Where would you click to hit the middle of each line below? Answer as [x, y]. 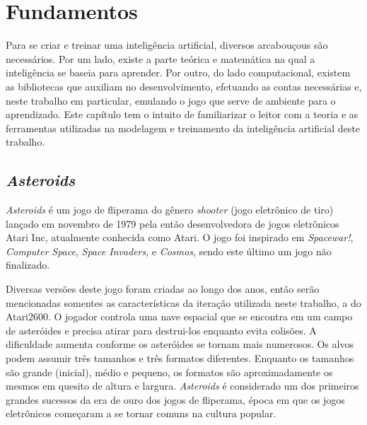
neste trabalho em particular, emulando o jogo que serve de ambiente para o [171, 100]
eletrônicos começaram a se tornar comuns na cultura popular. [141, 413]
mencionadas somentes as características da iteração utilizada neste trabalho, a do [183, 302]
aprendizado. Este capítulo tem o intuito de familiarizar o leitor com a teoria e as [182, 114]
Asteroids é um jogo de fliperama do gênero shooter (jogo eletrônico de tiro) [170, 210]
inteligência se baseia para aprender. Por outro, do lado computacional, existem [178, 72]
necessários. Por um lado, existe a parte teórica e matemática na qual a [161, 58]
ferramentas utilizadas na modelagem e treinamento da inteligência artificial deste [183, 128]
